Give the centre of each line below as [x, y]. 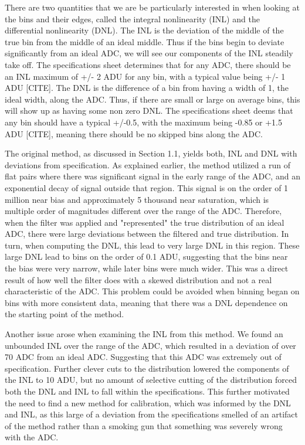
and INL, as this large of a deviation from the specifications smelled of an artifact [152, 414]
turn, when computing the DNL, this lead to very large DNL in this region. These [152, 245]
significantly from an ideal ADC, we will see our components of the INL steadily [149, 53]
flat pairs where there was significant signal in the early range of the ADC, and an [152, 176]
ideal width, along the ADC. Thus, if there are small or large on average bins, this [152, 99]
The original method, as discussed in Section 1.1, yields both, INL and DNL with [151, 153]
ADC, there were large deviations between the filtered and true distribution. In [147, 234]
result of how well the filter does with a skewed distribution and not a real [138, 279]
